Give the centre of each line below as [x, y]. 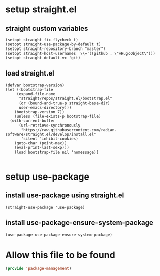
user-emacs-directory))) [45, 107]
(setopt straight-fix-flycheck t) [42, 40]
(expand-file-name [36, 94]
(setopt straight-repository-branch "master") [55, 49]
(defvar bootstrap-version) [35, 85]
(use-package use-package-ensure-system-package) [59, 235]
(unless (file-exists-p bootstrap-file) [58, 116]
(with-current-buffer [33, 121]
